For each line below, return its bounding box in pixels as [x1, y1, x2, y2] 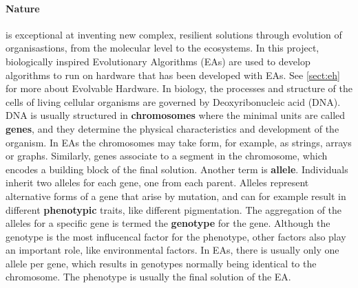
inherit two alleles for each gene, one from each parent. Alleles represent [6, 175, 309, 190]
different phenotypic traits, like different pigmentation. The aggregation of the [6, 202, 342, 217]
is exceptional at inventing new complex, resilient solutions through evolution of [6, 27, 342, 41]
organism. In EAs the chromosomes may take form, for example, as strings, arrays [6, 135, 352, 149]
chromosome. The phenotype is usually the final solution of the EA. [6, 269, 291, 284]
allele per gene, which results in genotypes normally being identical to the [6, 256, 317, 270]
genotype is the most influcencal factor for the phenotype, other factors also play [6, 229, 346, 243]
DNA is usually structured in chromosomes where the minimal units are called [6, 108, 346, 122]
